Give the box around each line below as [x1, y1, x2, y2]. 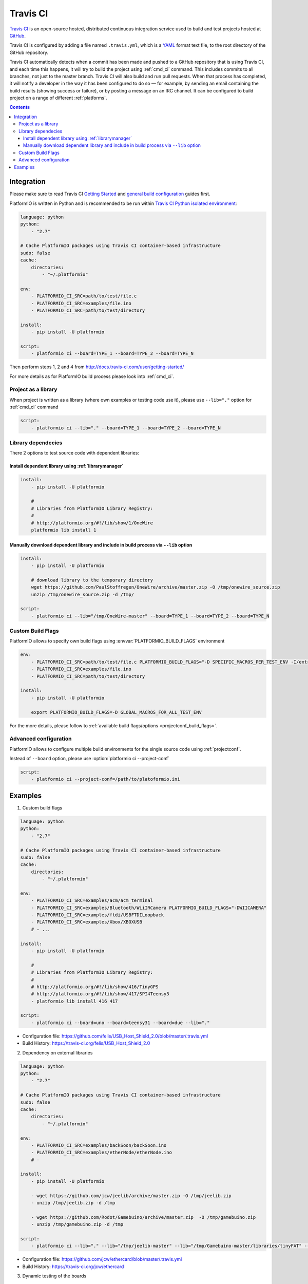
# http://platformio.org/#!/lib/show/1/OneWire [31, 520, 153, 526]
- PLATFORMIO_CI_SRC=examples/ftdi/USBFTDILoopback [31, 912, 164, 918]
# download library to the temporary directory [31, 577, 153, 583]
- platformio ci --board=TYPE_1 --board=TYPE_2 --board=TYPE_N [31, 351, 194, 356]
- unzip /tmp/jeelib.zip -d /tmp [31, 1200, 115, 1206]
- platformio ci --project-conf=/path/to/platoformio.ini [31, 776, 180, 782]
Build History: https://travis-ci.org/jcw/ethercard [22, 1263, 124, 1270]
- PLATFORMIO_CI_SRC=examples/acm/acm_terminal [31, 898, 153, 903]
